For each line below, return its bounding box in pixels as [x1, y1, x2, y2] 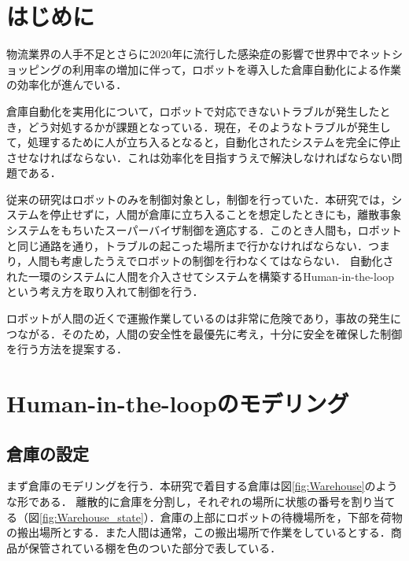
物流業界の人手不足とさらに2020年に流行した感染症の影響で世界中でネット [6, 46, 392, 62]
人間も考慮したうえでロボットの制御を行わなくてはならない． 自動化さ [28, 253, 394, 269]
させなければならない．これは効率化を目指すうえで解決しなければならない [6, 149, 392, 165]
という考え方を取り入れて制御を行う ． [6, 283, 204, 300]
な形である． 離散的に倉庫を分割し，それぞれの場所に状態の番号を [6, 493, 352, 509]
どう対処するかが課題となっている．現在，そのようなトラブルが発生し [28, 118, 391, 135]
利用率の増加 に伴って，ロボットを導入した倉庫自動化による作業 [72, 61, 401, 77]
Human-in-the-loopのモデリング [6, 387, 349, 419]
